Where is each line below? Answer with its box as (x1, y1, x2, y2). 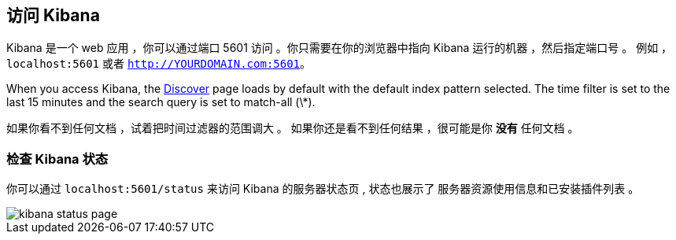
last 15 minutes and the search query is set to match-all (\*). (6, 95, 316, 109)
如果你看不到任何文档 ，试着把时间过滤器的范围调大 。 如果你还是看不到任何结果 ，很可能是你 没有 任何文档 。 (6, 121, 579, 135)
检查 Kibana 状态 (6, 150, 109, 167)
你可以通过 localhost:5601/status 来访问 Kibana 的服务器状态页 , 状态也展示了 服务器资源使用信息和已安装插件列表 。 (6, 182, 640, 196)
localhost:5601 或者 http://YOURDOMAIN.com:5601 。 (6, 57, 312, 71)
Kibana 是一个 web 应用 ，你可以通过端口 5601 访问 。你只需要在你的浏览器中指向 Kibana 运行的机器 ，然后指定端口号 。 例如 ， (6, 41, 673, 55)
